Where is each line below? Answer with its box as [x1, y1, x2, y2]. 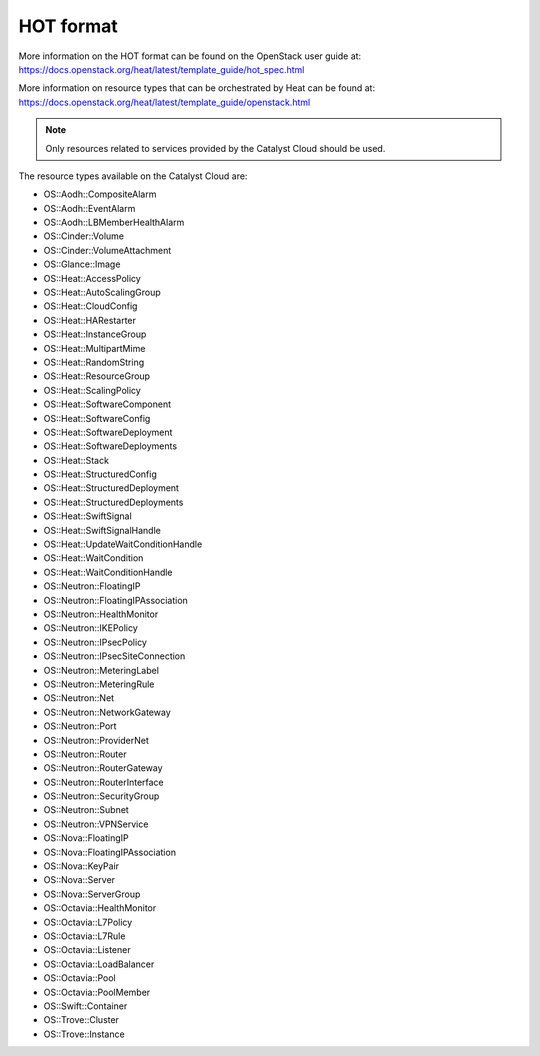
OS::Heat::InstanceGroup [43, 328, 147, 340]
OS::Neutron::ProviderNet [43, 734, 149, 746]
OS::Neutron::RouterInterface [43, 776, 164, 788]
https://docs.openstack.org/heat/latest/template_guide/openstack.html [18, 96, 311, 108]
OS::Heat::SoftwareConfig [43, 412, 151, 424]
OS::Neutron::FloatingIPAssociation [43, 594, 189, 606]
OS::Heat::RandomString [43, 356, 145, 368]
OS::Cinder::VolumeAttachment [43, 244, 172, 256]
